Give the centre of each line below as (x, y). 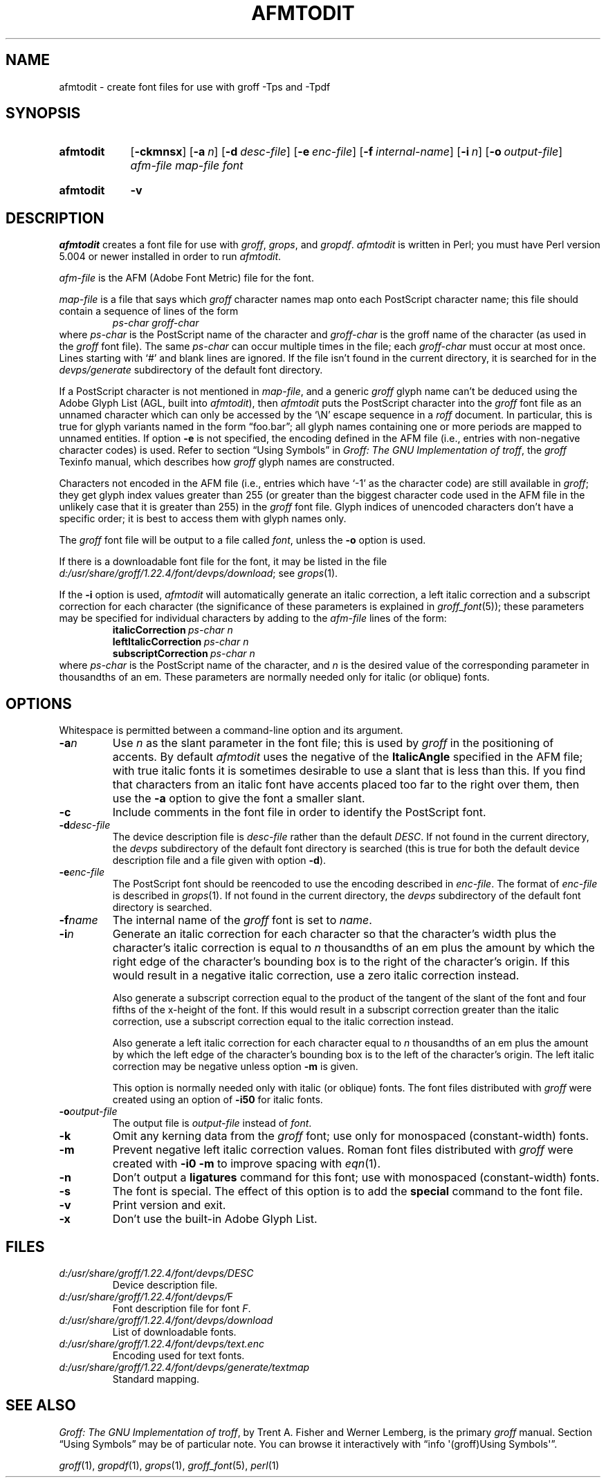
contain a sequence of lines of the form (149, 311)
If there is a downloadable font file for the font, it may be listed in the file (223, 562)
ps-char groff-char (156, 323)
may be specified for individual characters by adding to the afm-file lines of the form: (253, 618)
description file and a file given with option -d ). (219, 860)
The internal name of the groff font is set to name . (242, 920)
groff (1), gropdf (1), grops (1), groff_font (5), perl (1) (169, 1465)
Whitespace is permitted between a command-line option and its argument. (231, 730)
